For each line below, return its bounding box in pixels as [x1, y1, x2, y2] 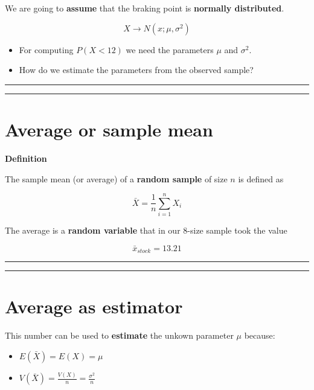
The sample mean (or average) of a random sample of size [5, 172, 228, 185]
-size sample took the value [187, 224, 287, 237]
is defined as [238, 172, 284, 185]
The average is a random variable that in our [5, 224, 181, 237]
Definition [5, 152, 47, 164]
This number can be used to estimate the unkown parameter [5, 329, 234, 342]
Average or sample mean [5, 117, 213, 141]
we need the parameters [126, 43, 214, 56]
